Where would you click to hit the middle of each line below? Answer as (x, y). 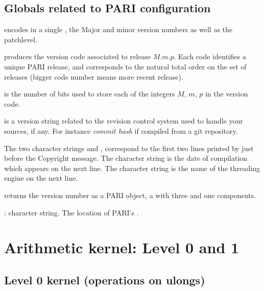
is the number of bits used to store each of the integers (90, 94)
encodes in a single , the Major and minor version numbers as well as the (118, 29)
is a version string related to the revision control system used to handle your (124, 121)
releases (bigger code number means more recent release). (94, 76)
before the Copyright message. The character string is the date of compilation (126, 158)
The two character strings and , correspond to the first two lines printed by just (129, 148)
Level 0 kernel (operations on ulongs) (105, 280)
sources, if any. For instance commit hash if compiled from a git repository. (121, 130)
